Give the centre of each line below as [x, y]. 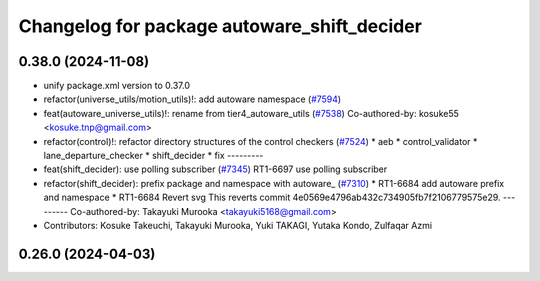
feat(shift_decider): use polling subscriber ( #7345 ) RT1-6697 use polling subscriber [215, 169]
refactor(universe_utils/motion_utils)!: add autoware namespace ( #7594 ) [192, 99]
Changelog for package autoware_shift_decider [220, 26]
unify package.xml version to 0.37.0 [116, 86]
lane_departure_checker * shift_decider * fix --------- [153, 156]
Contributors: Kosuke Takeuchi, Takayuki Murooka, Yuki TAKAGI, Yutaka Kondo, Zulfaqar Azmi [238, 225]
